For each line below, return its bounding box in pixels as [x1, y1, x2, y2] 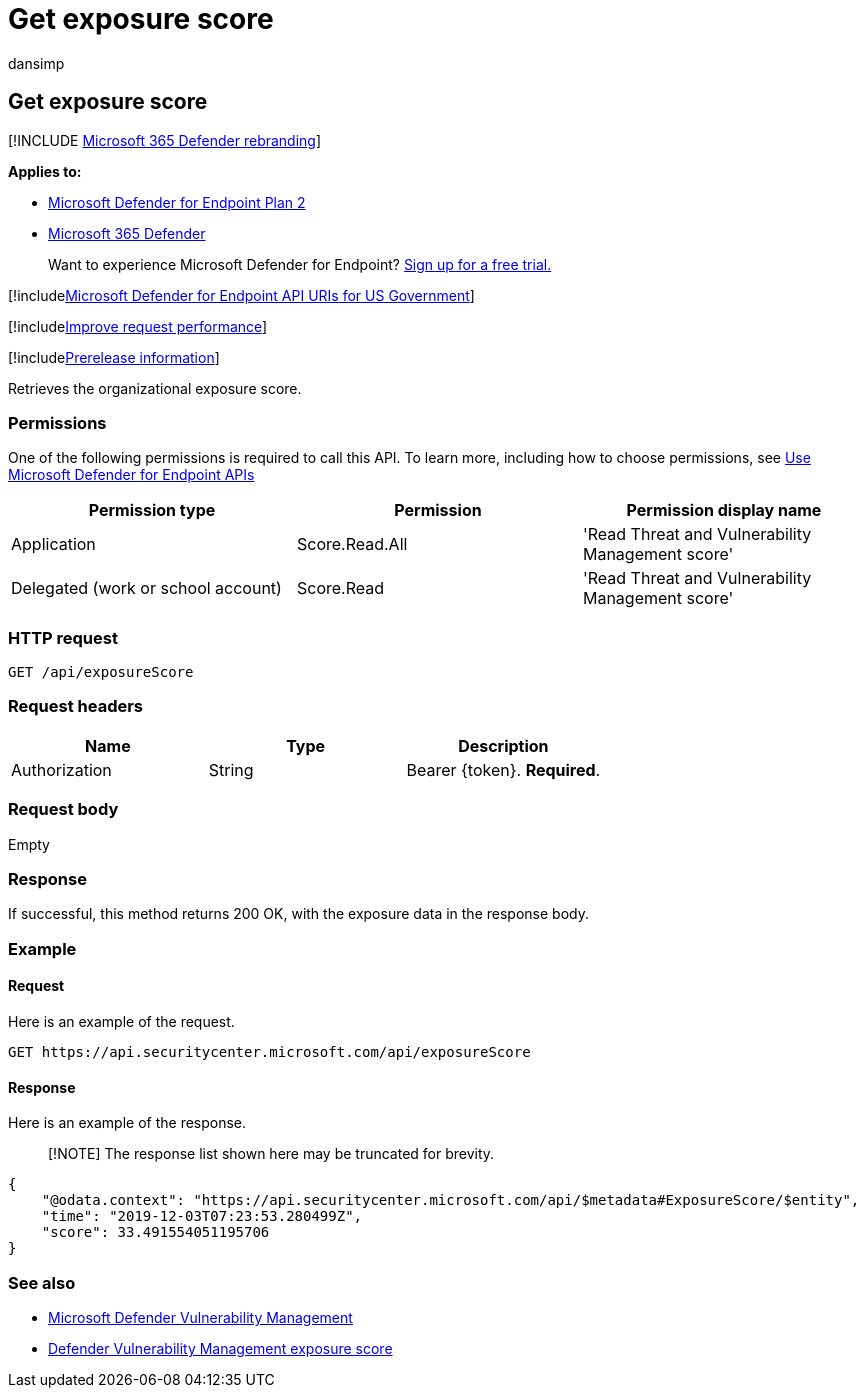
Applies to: [8, 162, 82, 180]
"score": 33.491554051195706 [41, 1224, 270, 1241]
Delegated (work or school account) [11, 578, 282, 599]
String [208, 759, 254, 780]
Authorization [11, 759, 112, 780]
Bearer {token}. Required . [406, 759, 601, 780]
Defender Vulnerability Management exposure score [48, 1339, 393, 1357]
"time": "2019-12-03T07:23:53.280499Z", [41, 1208, 363, 1225]
